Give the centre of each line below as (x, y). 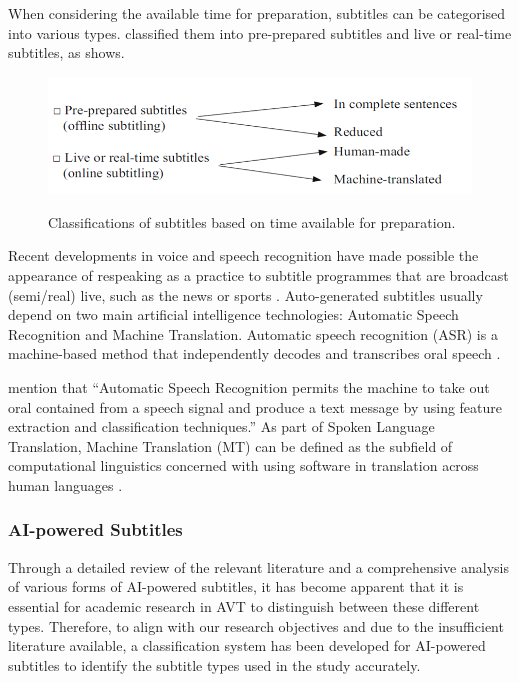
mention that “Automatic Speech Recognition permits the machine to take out (249, 386)
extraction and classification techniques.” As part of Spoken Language (221, 426)
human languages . (65, 484)
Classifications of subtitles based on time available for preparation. (252, 221)
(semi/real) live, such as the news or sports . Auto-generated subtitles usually (245, 294)
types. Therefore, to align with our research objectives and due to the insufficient (256, 625)
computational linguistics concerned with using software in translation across (243, 465)
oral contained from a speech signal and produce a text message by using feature (255, 406)
